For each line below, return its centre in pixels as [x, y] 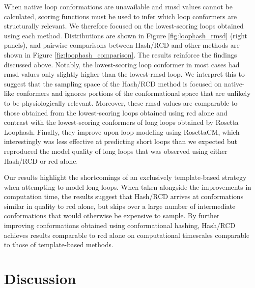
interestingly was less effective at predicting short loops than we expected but [121, 141]
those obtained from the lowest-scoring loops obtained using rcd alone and [116, 112]
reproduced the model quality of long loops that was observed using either [116, 151]
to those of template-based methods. [59, 245]
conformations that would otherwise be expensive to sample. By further [112, 216]
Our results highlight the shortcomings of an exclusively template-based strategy [125, 177]
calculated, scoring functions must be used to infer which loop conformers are [120, 16]
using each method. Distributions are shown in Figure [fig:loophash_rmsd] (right [126, 35]
